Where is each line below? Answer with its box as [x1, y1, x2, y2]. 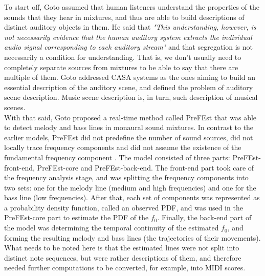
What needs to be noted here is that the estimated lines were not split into [4, 242, 239, 253]
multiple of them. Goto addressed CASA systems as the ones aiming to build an [4, 72, 256, 82]
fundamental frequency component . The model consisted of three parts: [4, 152, 230, 162]
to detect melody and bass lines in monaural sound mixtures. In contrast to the [4, 122, 254, 133]
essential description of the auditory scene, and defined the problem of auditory [4, 81, 253, 92]
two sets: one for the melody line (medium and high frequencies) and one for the [4, 182, 256, 193]
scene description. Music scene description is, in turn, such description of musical [4, 92, 258, 102]
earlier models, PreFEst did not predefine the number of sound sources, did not [4, 132, 253, 142]
